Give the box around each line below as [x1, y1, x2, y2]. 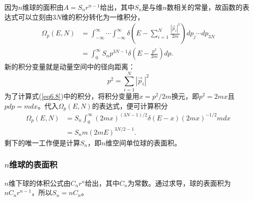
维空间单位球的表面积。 [105, 137, 181, 147]
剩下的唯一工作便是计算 [4, 137, 80, 147]
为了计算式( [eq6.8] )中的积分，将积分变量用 [4, 90, 140, 101]
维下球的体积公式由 [8, 177, 71, 188]
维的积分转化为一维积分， [61, 11, 144, 22]
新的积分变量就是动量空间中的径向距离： [4, 61, 135, 72]
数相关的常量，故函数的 [167, 2, 243, 12]
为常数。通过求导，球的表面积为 [127, 177, 231, 188]
